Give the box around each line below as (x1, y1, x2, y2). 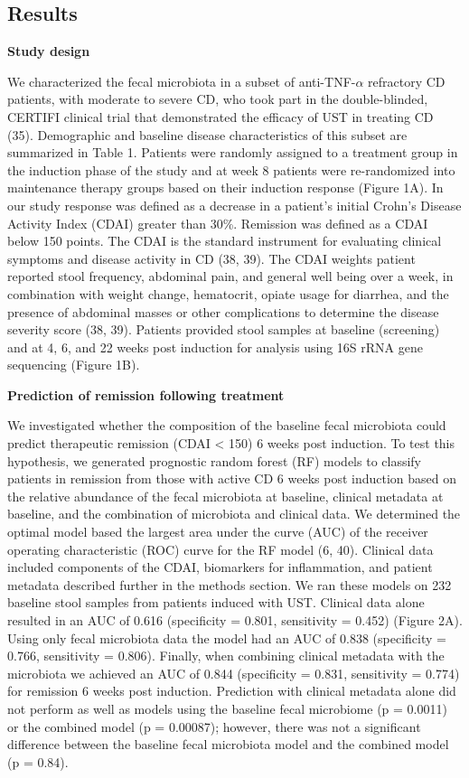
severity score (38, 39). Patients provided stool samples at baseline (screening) (7, 320, 440, 339)
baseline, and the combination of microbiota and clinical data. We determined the (7, 504, 461, 523)
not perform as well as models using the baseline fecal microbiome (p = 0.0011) (7, 698, 447, 717)
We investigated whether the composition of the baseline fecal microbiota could (7, 416, 446, 435)
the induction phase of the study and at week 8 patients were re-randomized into (7, 160, 455, 179)
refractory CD (368, 71, 446, 90)
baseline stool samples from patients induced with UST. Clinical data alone (7, 593, 425, 612)
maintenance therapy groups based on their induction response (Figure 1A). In (7, 178, 444, 197)
